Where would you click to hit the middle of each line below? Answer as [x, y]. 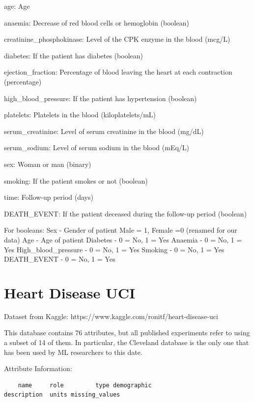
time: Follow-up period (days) [49, 197]
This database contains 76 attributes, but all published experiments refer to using [127, 333]
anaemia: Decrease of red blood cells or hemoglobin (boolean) [97, 22]
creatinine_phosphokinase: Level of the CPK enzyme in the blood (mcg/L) [117, 39]
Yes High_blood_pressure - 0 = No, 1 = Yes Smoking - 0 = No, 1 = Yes [114, 249]
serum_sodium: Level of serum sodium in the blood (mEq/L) [97, 147]
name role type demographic [85, 385]
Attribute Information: [38, 368]
